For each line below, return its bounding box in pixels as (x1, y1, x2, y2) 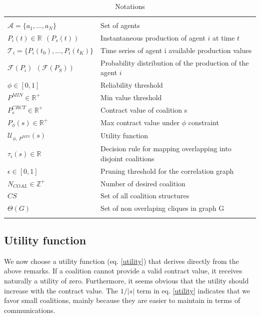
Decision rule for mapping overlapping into (100, 143, 231, 154)
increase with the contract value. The (4, 285, 118, 295)
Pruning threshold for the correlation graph (100, 165, 234, 176)
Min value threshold (100, 92, 162, 102)
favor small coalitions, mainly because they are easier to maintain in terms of (4, 295, 240, 305)
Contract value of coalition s (100, 104, 187, 115)
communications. (4, 304, 55, 315)
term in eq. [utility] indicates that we (136, 285, 250, 295)
